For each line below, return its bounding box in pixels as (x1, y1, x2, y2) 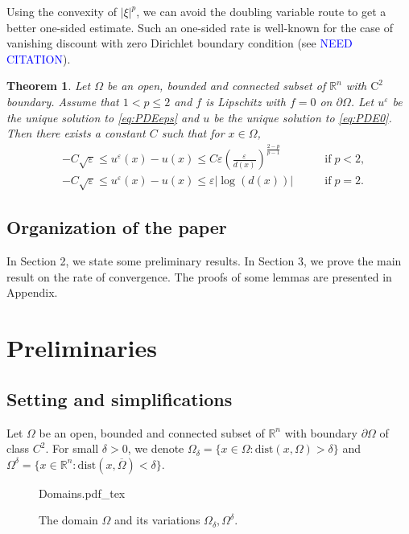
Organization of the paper (6, 215, 227, 240)
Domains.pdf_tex (39, 484, 126, 501)
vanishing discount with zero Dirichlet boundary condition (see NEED (6, 35, 353, 51)
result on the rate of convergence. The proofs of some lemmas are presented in (6, 268, 392, 285)
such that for (161, 125, 225, 142)
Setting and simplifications (6, 386, 233, 411)
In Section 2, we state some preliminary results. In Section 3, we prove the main (6, 253, 402, 269)
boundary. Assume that (6, 92, 119, 109)
